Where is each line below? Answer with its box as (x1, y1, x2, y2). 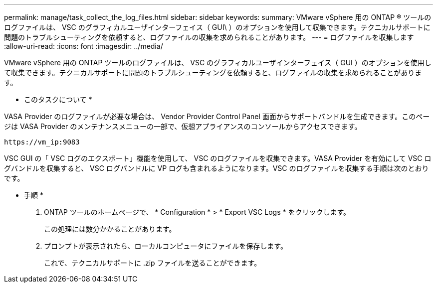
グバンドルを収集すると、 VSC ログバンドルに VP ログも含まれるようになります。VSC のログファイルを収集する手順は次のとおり (4, 164, 429, 172)
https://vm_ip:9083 (4, 138, 80, 146)
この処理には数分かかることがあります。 (44, 225, 176, 233)
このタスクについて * (24, 95, 92, 104)
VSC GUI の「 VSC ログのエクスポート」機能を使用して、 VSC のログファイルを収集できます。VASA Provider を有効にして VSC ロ (4, 154, 432, 162)
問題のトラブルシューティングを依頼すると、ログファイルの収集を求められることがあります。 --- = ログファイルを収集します (4, 33, 414, 41)
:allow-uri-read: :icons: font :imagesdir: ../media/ (4, 42, 163, 50)
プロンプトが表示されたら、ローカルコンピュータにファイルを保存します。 (44, 242, 287, 250)
